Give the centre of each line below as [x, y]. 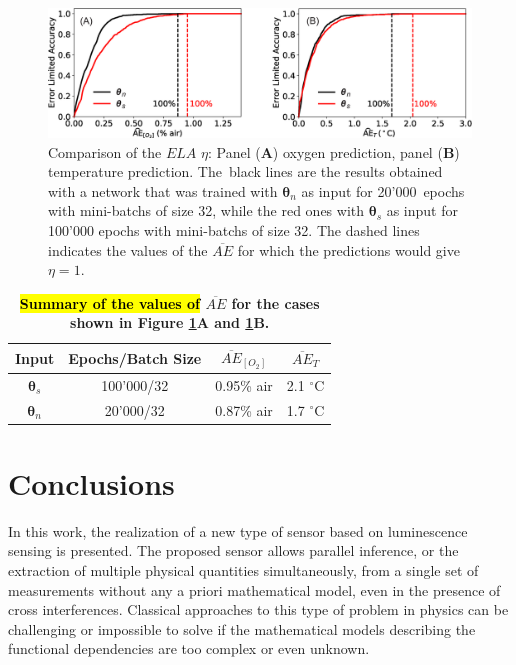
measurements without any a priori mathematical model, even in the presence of [254, 589]
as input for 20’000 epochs [383, 190]
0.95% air [244, 384]
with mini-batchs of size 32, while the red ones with [206, 210]
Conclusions [91, 482]
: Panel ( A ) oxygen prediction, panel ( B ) [333, 151]
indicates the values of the [128, 249]
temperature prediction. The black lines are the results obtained [245, 171]
